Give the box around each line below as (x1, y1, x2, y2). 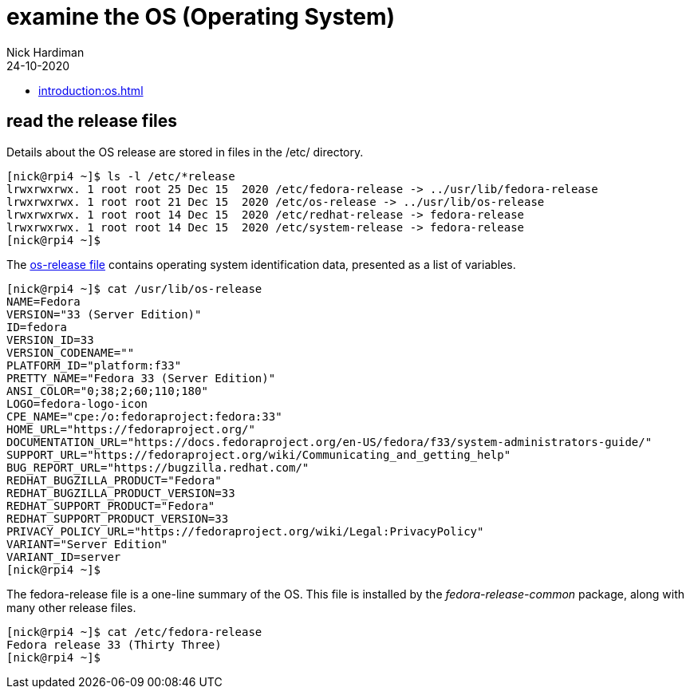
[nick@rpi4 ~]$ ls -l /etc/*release (6, 169, 235, 183)
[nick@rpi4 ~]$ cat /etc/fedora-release (6, 625, 262, 638)
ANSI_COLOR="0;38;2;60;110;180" (6, 384, 208, 397)
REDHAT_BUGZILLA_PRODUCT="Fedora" (6, 473, 222, 487)
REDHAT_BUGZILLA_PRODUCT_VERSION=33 (6, 486, 235, 500)
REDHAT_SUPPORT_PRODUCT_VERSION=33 (6, 511, 229, 525)
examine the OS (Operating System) (6, 3, 396, 30)
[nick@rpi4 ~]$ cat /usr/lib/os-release (6, 282, 262, 295)
